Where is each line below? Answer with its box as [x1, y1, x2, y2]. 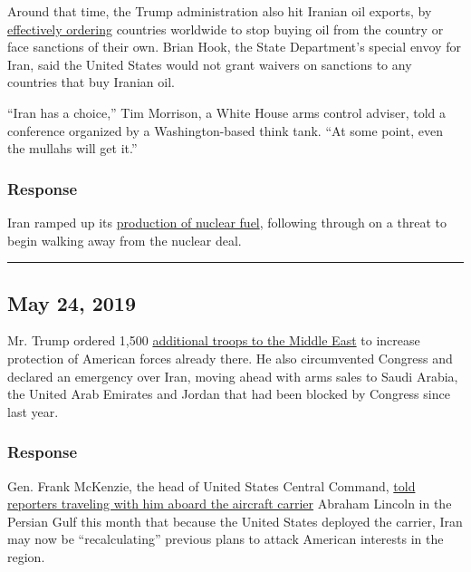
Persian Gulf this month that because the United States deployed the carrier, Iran [7, 511, 463, 530]
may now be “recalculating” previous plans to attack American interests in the [7, 529, 444, 548]
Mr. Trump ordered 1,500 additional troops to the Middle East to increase [7, 331, 420, 350]
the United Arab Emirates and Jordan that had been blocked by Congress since [7, 384, 450, 403]
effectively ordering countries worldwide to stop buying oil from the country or [7, 19, 444, 38]
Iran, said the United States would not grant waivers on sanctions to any [7, 54, 412, 73]
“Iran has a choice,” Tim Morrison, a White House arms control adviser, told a [7, 102, 446, 121]
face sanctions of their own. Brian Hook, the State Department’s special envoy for [7, 37, 461, 56]
